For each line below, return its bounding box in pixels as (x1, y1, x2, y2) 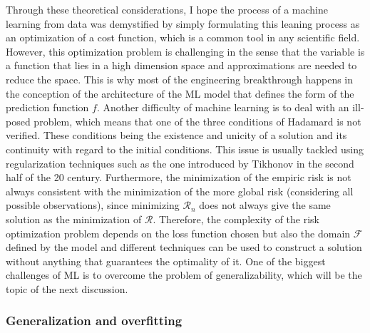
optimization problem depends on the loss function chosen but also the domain (6, 225, 351, 240)
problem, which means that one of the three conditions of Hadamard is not (34, 113, 361, 128)
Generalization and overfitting (6, 312, 183, 329)
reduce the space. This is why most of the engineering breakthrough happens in (6, 71, 354, 86)
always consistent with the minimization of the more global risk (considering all (6, 183, 354, 198)
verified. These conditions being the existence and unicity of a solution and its (6, 128, 347, 143)
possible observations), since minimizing (6, 198, 180, 212)
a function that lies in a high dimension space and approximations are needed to (6, 58, 357, 73)
